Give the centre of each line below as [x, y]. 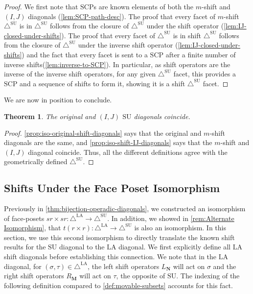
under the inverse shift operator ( [128, 45]
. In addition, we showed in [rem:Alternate [171, 218]
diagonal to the [82, 247]
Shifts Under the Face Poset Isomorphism [112, 188]
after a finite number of [201, 54]
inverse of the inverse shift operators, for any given [80, 74]
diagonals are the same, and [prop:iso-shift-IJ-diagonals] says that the [108, 142]
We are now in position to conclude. [58, 100]
